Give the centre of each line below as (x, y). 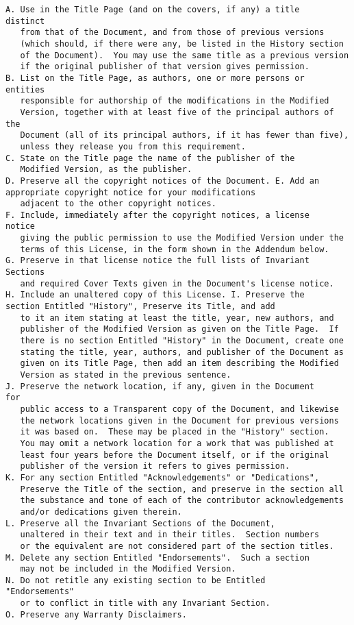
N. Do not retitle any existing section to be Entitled (136, 580)
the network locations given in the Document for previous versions (179, 420)
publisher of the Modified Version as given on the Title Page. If (179, 329)
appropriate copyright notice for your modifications (131, 192)
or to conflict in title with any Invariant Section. (145, 603)
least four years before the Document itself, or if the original (175, 455)
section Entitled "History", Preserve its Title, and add (140, 307)
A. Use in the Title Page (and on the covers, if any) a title (153, 10)
